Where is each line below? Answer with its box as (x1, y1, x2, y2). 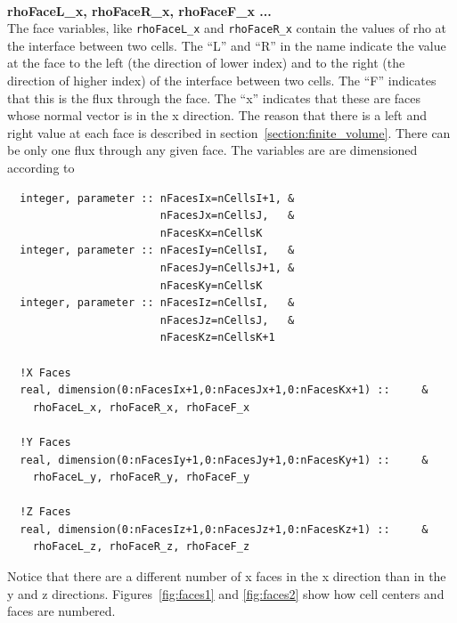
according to (7, 158, 75, 176)
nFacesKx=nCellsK (159, 226, 263, 239)
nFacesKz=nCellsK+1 (159, 331, 275, 344)
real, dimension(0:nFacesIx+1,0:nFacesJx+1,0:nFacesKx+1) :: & (20, 384, 428, 397)
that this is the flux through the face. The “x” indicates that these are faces (7, 88, 420, 107)
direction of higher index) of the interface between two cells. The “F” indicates (7, 71, 437, 90)
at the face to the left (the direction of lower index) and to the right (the (7, 53, 405, 72)
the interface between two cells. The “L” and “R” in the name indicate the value (7, 36, 446, 54)
